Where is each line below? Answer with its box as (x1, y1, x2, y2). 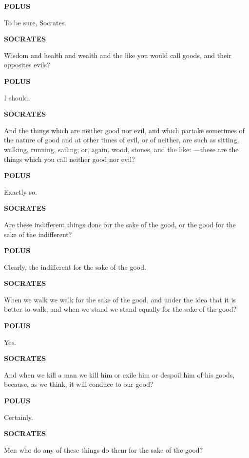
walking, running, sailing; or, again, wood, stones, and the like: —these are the (4, 144, 239, 154)
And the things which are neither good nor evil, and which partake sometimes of (4, 125, 245, 135)
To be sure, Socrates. (4, 17, 67, 27)
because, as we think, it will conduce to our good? (4, 379, 153, 389)
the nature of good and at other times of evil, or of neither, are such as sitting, (4, 135, 239, 145)
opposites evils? (4, 60, 50, 70)
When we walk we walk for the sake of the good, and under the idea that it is (4, 294, 236, 304)
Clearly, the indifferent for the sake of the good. (4, 261, 146, 272)
